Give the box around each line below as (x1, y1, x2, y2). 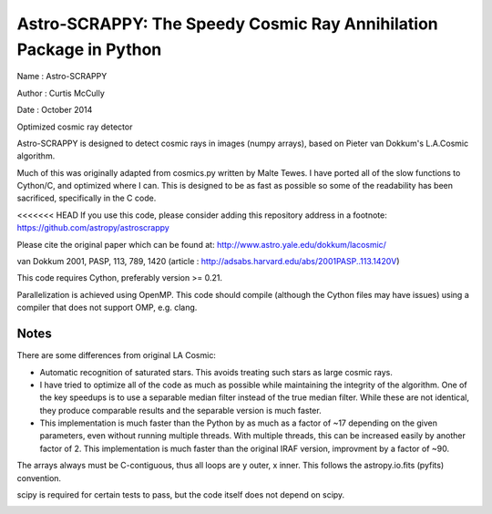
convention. (16, 472, 62, 483)
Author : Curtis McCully (16, 87, 105, 98)
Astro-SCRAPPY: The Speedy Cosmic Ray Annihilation (16, 14, 439, 34)
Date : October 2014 (16, 105, 93, 116)
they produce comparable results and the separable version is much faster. (39, 405, 323, 416)
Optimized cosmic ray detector (16, 121, 133, 132)
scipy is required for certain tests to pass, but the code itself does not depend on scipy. (16, 489, 345, 500)
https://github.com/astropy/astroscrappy (16, 222, 170, 233)
